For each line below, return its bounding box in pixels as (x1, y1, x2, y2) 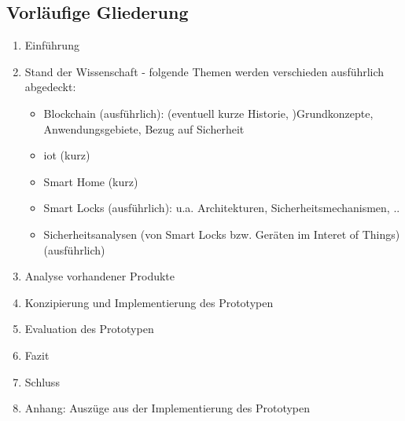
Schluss (24, 373, 60, 390)
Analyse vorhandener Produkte (24, 268, 175, 284)
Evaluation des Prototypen (24, 320, 154, 337)
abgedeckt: (24, 79, 76, 95)
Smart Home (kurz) (43, 173, 138, 189)
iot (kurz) (43, 147, 90, 163)
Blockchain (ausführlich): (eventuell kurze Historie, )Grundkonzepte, (43, 104, 374, 121)
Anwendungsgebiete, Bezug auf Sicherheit (43, 120, 245, 137)
